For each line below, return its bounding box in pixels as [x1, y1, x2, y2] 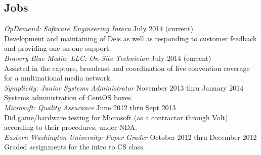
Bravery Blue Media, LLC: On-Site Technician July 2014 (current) [4, 52, 211, 63]
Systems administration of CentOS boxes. [4, 92, 133, 103]
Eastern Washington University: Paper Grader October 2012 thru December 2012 [4, 131, 257, 142]
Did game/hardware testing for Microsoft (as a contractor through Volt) [4, 112, 228, 122]
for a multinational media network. [4, 72, 112, 83]
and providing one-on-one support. [4, 43, 111, 53]
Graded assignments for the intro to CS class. [4, 141, 145, 152]
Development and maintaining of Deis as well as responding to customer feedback [4, 33, 257, 43]
